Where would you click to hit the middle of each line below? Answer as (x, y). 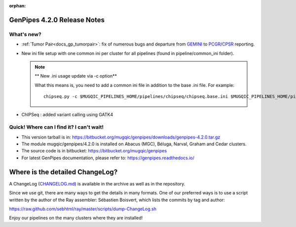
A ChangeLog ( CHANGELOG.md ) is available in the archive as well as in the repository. (97, 183)
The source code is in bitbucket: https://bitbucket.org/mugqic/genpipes (94, 151)
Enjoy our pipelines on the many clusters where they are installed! (76, 218)
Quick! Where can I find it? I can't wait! (56, 127)
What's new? (25, 34)
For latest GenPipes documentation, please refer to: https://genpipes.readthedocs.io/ (108, 158)
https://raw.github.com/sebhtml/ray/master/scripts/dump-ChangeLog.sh (83, 209)
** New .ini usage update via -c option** (76, 76)
